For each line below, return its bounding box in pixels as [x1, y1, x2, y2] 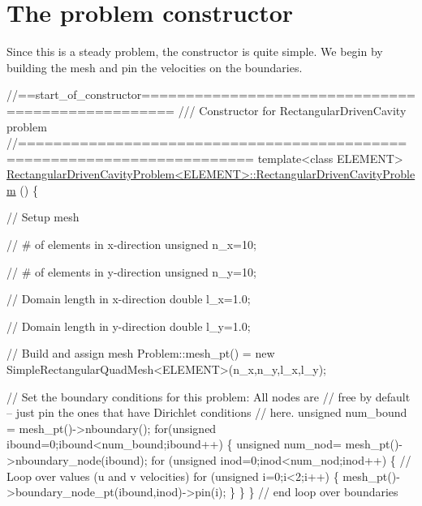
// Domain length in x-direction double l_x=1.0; [6, 290, 251, 307]
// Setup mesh [6, 208, 80, 225]
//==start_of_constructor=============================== [6, 86, 416, 103]
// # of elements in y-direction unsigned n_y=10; [6, 263, 256, 280]
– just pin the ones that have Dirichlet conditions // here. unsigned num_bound [6, 404, 407, 421]
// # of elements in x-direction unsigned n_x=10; [6, 236, 256, 253]
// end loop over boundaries [258, 483, 398, 500]
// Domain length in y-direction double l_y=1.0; [6, 317, 251, 334]
